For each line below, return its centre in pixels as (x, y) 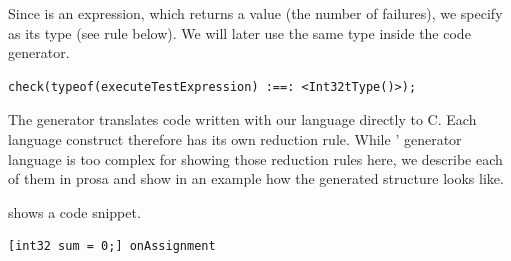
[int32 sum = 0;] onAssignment (112, 246)
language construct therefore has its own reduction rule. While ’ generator (235, 138)
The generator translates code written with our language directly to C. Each (242, 119)
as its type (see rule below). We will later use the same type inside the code (239, 32)
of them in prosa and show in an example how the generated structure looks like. (256, 178)
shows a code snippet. (74, 211)
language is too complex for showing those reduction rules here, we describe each (255, 158)
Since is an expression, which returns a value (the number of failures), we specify (255, 13)
